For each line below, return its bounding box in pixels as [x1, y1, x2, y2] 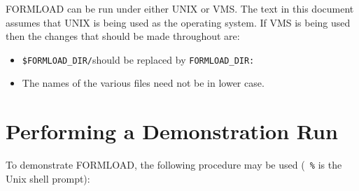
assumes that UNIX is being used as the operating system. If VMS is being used [6, 15, 351, 29]
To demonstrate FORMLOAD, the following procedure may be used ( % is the [6, 157, 342, 172]
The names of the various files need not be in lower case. [22, 76, 265, 90]
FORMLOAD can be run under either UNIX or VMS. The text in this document [6, 1, 354, 15]
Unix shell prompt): [6, 171, 90, 185]
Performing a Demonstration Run [6, 117, 338, 146]
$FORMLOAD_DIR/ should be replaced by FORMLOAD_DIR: [22, 52, 255, 66]
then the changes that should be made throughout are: [6, 29, 240, 43]
